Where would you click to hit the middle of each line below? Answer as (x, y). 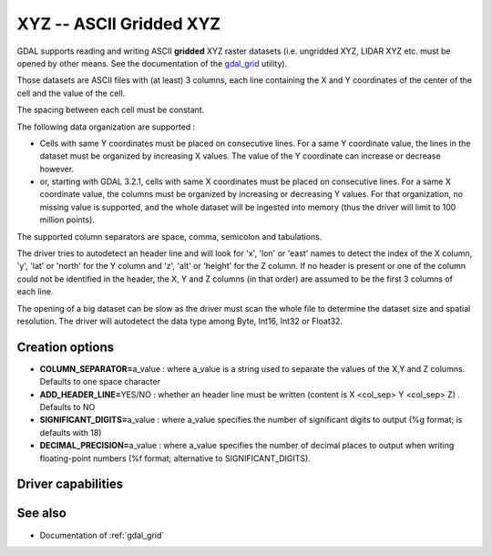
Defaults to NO (67, 407)
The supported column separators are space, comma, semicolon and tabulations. (169, 236)
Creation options (65, 347)
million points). (67, 220)
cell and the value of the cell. (71, 93)
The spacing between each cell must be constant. (111, 110)
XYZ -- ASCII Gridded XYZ (119, 24)
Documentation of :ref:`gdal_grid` (102, 535)
